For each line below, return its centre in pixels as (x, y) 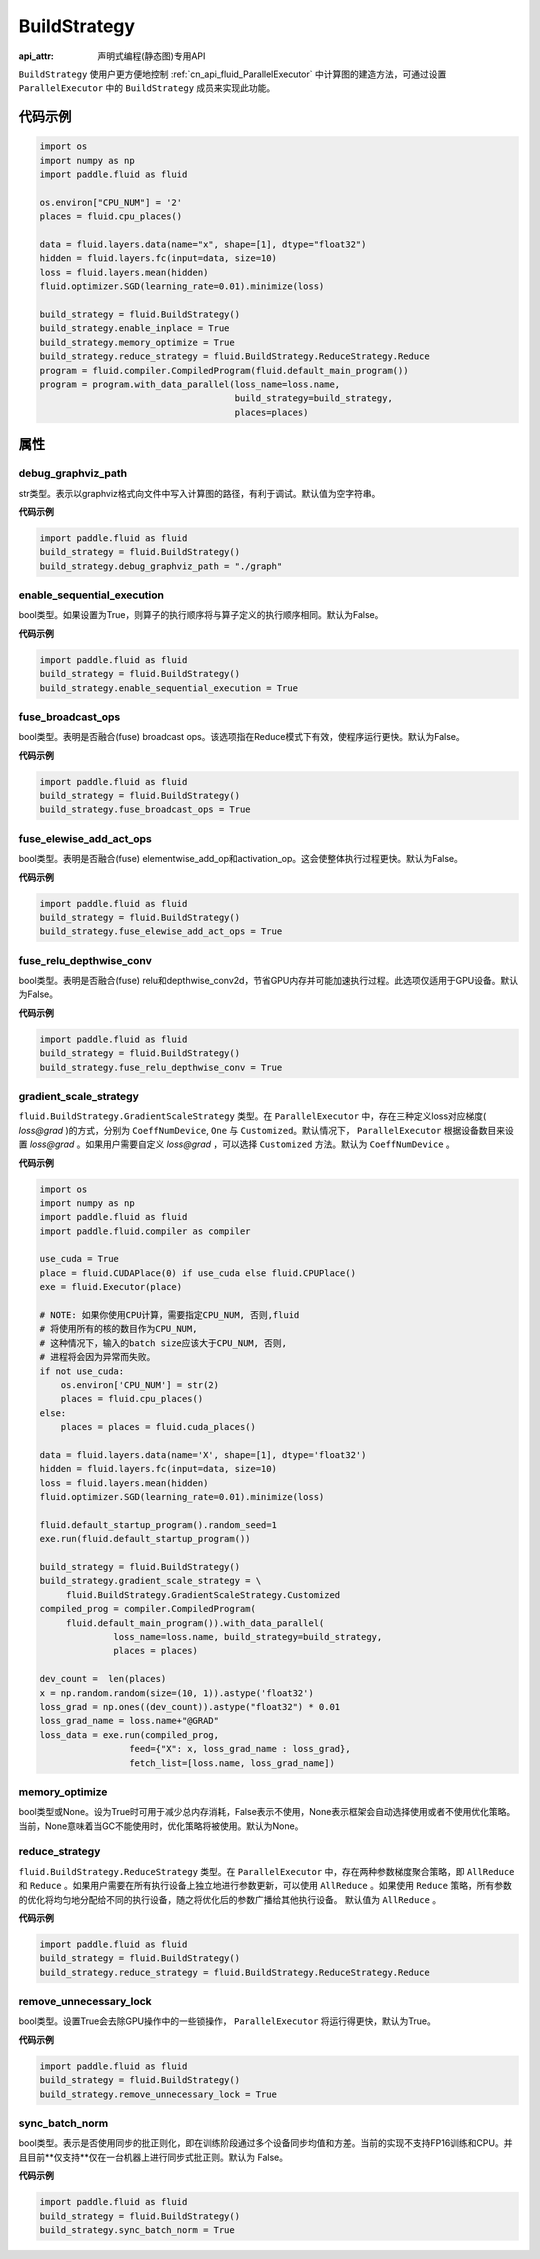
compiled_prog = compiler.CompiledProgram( (148, 1609)
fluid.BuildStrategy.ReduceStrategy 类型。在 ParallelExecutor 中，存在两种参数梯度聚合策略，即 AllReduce (266, 1871)
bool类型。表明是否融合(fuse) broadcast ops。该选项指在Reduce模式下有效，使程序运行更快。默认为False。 (241, 737)
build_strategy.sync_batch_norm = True (137, 2229)
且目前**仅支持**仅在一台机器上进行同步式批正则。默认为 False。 (153, 2157)
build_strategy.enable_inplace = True (134, 328)
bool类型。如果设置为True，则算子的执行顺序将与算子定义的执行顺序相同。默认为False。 (201, 615)
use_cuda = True (79, 1259)
